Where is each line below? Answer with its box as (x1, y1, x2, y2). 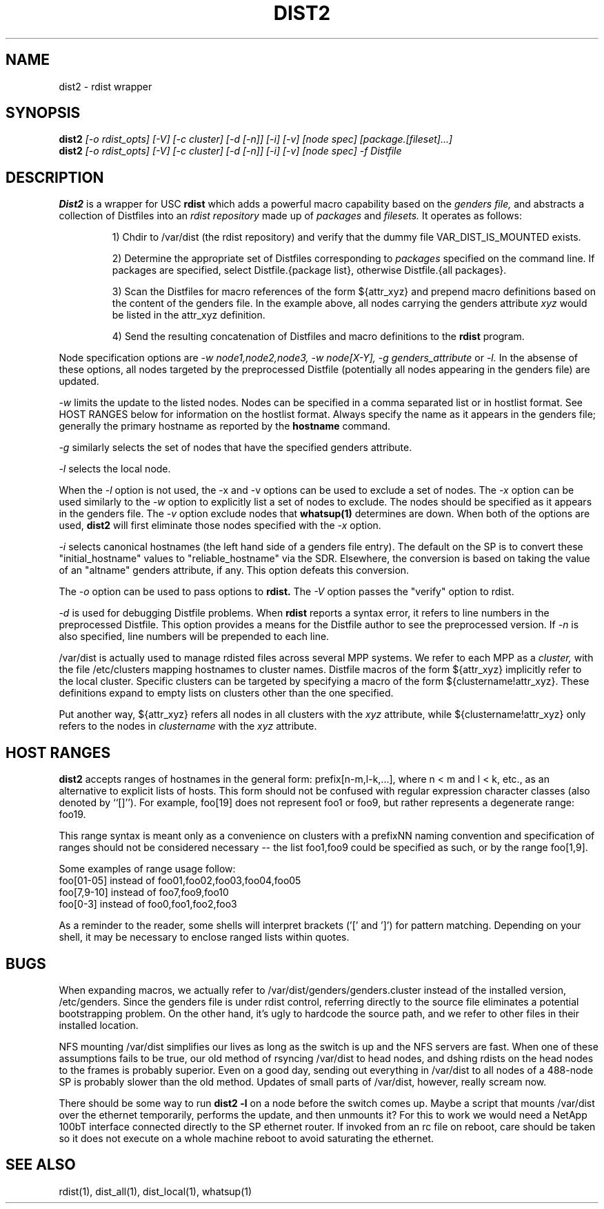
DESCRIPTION (6, 168, 104, 186)
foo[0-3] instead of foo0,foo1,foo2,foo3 (59, 898, 237, 910)
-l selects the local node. (59, 463, 171, 475)
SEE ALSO (6, 1156, 76, 1174)
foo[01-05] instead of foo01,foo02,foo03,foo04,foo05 (59, 875, 301, 887)
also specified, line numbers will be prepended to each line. (59, 630, 330, 643)
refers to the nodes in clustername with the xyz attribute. (59, 720, 317, 732)
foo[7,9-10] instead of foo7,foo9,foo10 (59, 886, 229, 899)
